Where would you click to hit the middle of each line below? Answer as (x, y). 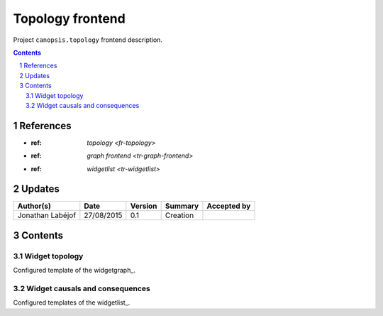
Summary (182, 206)
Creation (179, 215)
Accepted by (229, 206)
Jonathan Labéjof (47, 215)
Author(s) (34, 206)
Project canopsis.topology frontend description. (88, 40)
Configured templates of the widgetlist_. (72, 303)
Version (144, 206)
